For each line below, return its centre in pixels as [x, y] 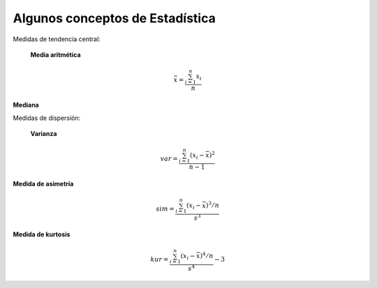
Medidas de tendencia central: [57, 39]
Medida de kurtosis [42, 234]
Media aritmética [56, 54]
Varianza [44, 133]
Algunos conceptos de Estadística [114, 18]
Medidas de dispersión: [47, 118]
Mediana [26, 105]
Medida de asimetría [43, 184]
